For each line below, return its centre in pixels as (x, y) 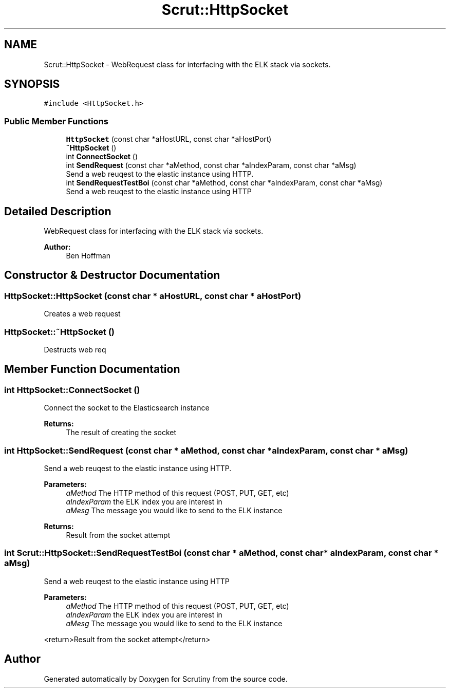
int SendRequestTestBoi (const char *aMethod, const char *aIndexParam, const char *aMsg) (224, 183)
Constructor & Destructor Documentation (112, 275)
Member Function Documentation (92, 369)
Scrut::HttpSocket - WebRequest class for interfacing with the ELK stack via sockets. (187, 64)
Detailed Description (58, 211)
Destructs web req (75, 350)
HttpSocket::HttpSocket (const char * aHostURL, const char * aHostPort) (153, 296)
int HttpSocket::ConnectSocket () (72, 390)
